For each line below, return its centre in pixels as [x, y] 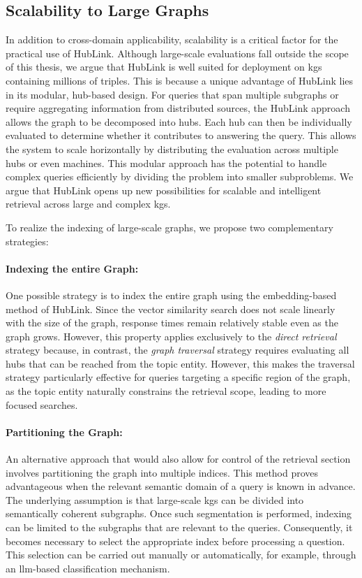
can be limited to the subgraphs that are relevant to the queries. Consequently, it [179, 527]
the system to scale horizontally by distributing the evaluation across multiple [172, 149]
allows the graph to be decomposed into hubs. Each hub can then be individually [179, 121]
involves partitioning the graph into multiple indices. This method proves [162, 472]
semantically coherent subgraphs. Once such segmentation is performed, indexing [179, 513]
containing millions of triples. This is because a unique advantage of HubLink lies [180, 80]
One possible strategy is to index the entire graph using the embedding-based [171, 295]
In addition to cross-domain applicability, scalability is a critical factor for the [172, 39]
